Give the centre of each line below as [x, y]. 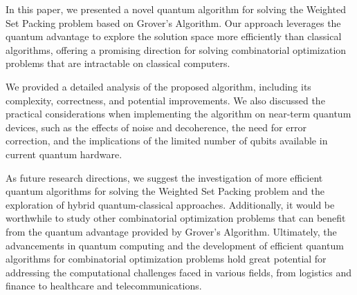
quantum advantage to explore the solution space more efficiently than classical [174, 36]
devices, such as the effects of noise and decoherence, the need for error [156, 127]
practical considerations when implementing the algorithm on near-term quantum [178, 114]
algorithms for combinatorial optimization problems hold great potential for [166, 259]
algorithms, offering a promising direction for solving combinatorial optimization [176, 49]
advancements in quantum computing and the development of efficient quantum [175, 245]
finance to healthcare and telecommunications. [104, 286]
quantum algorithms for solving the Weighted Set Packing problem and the [165, 191]
